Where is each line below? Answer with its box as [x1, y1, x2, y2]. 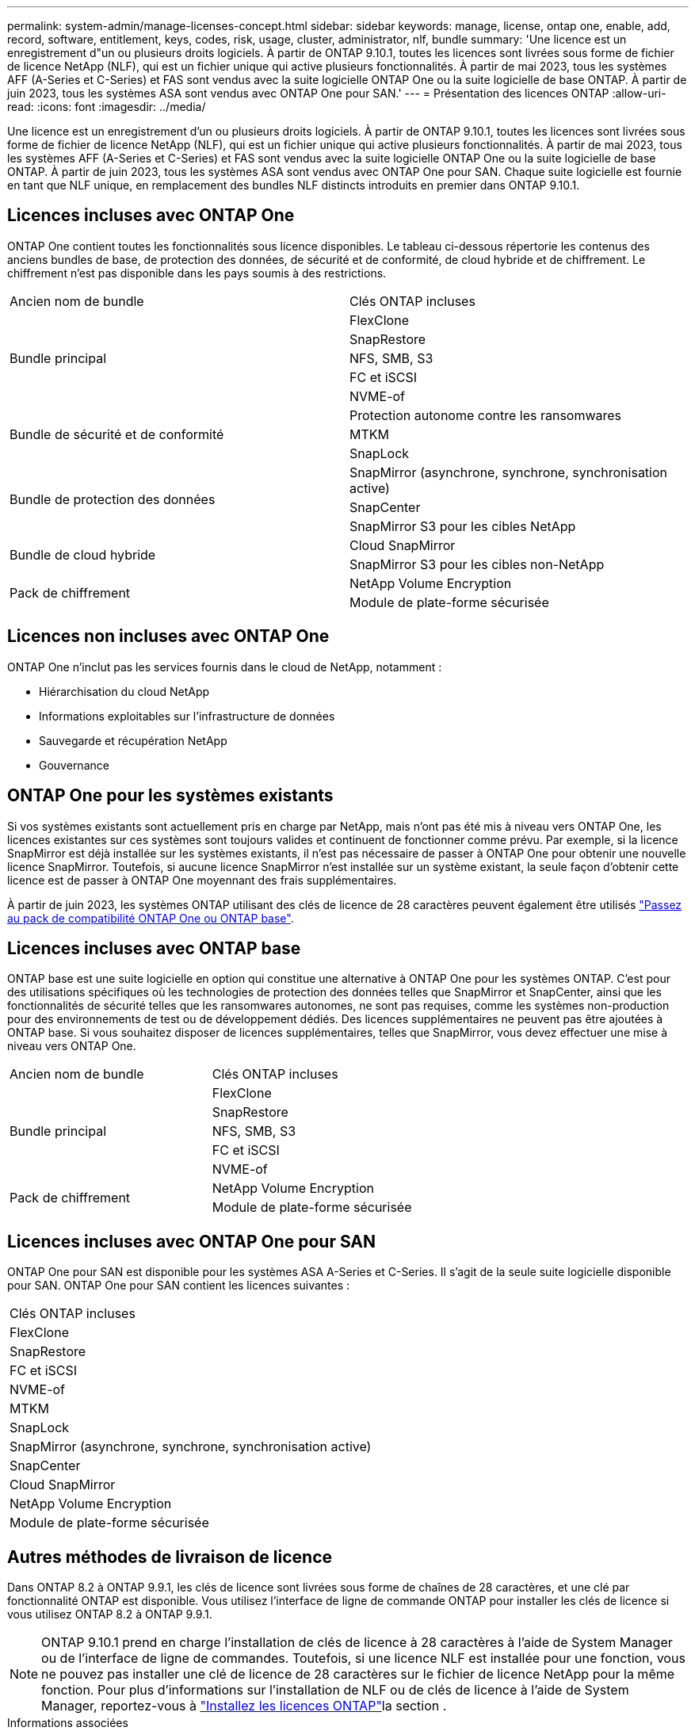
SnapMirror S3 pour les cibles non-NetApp [349, 556, 605, 572]
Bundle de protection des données [10, 491, 216, 507]
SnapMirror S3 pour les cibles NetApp [349, 518, 576, 534]
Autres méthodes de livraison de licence [7, 1546, 333, 1567]
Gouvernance [39, 758, 109, 772]
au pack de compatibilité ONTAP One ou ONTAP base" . [7, 911, 294, 925]
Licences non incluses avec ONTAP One [7, 626, 330, 647]
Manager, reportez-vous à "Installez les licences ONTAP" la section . [41, 1698, 447, 1714]
